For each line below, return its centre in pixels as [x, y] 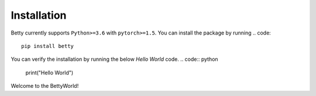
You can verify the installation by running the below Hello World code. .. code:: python [115, 59]
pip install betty [48, 46]
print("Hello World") [49, 73]
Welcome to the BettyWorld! [45, 86]
